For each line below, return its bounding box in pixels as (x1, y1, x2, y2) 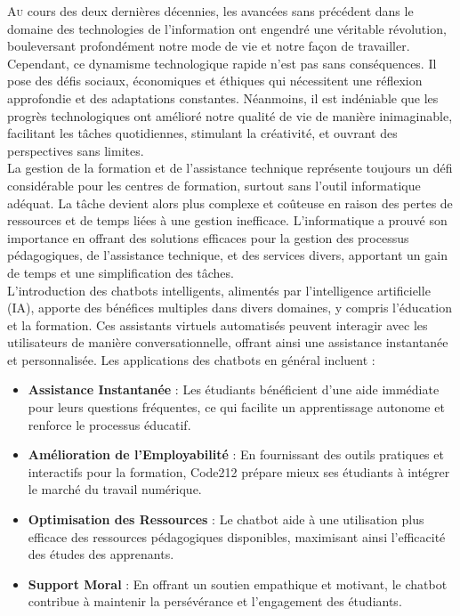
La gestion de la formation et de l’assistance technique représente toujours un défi (7, 158, 453, 177)
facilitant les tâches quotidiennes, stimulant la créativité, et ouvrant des (7, 124, 398, 142)
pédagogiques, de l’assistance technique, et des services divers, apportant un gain (7, 246, 448, 264)
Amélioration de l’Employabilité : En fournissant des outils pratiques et (28, 445, 444, 464)
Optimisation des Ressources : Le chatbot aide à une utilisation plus (28, 510, 424, 529)
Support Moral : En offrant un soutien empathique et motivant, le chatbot (28, 574, 448, 593)
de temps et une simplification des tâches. (7, 263, 234, 281)
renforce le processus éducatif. (28, 415, 191, 434)
